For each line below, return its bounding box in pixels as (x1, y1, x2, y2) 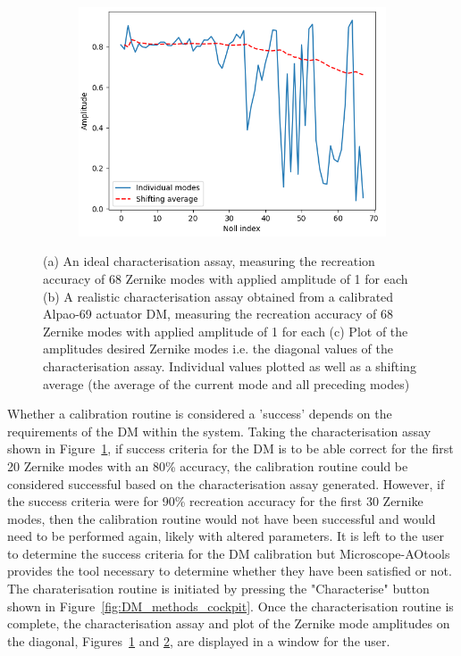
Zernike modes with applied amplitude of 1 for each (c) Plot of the (43, 321, 408, 340)
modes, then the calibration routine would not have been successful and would (7, 509, 436, 527)
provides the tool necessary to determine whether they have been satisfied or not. (7, 561, 452, 580)
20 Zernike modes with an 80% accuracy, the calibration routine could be (7, 456, 408, 475)
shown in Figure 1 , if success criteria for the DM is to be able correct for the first (7, 439, 454, 458)
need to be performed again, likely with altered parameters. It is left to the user (7, 527, 444, 545)
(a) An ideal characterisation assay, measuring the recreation (43, 252, 375, 270)
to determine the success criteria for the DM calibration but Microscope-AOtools (7, 544, 450, 562)
